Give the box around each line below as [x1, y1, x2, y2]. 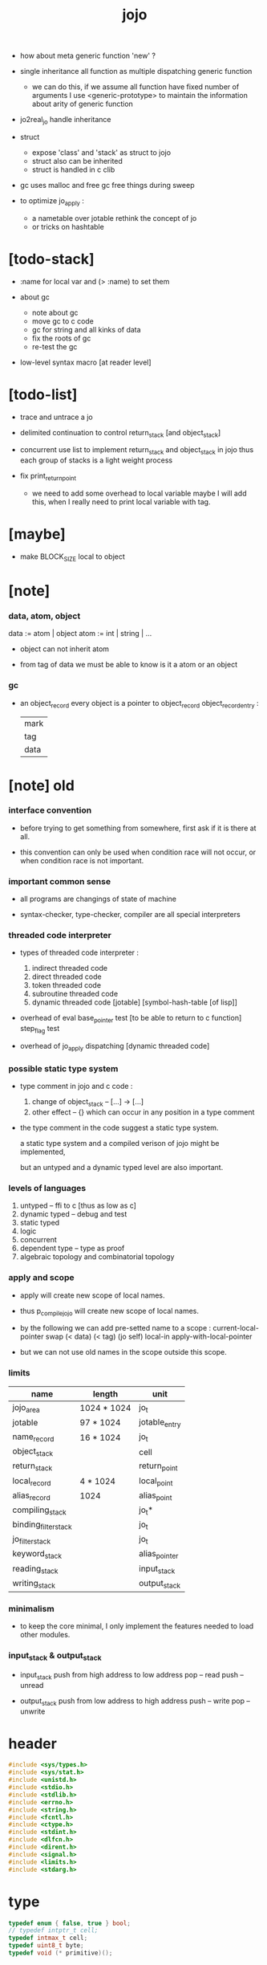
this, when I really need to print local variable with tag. [31, 497, 211, 507]
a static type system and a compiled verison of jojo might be [19, 1138, 220, 1148]
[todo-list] [8, 385, 78, 403]
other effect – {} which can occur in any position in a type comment [31, 1107, 255, 1117]
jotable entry [139, 1416, 182, 1429]
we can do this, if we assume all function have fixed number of [31, 82, 240, 92]
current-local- [212, 1323, 259, 1333]
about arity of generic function [31, 99, 134, 109]
